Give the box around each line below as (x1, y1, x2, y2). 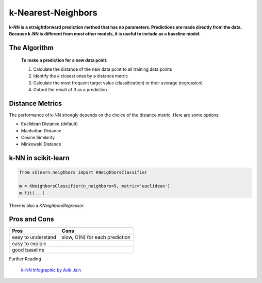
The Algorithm (9, 44, 54, 52)
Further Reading (9, 256, 41, 262)
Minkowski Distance (21, 141, 62, 147)
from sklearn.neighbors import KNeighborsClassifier (19, 170, 147, 175)
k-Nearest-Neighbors (9, 7, 98, 18)
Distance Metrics (9, 99, 62, 108)
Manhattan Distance (21, 127, 62, 133)
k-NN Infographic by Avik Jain (21, 267, 81, 273)
